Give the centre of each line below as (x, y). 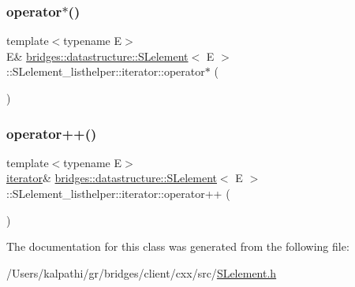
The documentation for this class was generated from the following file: (178, 246)
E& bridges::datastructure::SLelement (97, 56)
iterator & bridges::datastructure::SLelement (112, 178)
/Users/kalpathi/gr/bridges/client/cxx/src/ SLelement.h (142, 272)
